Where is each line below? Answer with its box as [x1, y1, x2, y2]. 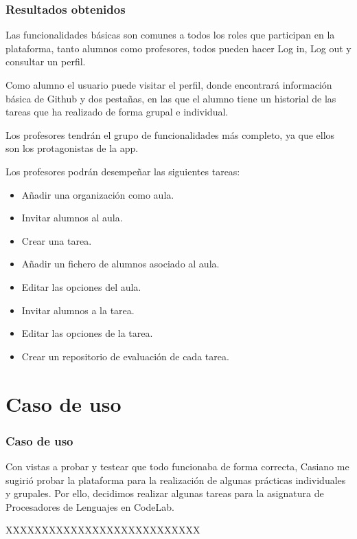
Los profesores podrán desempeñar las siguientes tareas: [5, 164, 240, 178]
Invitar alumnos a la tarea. [21, 302, 135, 317]
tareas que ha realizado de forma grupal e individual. [5, 104, 229, 119]
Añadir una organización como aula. [21, 187, 174, 201]
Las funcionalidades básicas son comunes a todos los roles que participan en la [5, 27, 335, 42]
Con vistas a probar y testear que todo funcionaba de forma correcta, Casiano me [5, 459, 349, 473]
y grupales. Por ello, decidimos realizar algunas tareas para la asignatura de [5, 486, 324, 500]
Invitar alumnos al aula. [21, 210, 123, 225]
